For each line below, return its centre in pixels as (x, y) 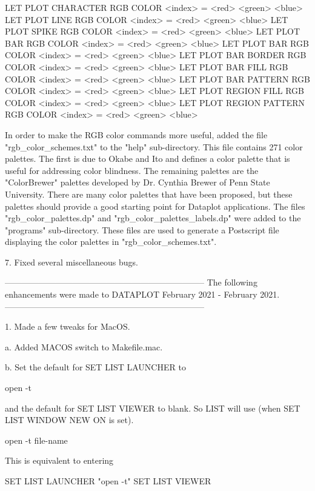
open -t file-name (36, 440)
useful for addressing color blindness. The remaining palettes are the (132, 170)
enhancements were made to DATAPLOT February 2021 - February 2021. (142, 294)
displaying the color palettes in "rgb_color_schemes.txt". (111, 242)
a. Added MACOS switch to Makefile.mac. (84, 346)
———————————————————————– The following (131, 282)
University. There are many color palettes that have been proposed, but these (149, 194)
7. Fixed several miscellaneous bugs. (71, 262)
